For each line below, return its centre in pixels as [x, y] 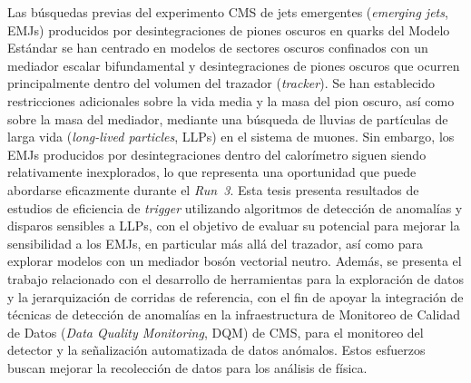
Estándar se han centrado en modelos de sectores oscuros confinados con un [218, 48]
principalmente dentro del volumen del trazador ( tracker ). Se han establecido [221, 83]
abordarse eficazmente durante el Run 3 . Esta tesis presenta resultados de [213, 189]
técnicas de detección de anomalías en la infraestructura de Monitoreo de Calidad [234, 314]
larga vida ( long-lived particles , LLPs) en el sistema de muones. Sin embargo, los [231, 137]
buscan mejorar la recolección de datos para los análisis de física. [187, 367]
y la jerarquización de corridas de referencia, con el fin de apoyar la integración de [235, 296]
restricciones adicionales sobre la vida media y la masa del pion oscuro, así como [231, 100]
